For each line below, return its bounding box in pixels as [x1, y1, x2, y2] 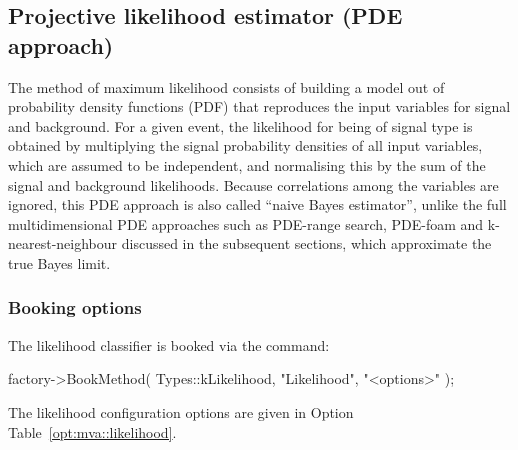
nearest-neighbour [8, 233, 118, 254]
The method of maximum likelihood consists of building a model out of [8, 76, 445, 97]
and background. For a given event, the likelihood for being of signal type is [8, 115, 473, 136]
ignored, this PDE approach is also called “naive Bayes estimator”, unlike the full [8, 194, 507, 215]
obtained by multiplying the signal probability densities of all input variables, [8, 135, 483, 156]
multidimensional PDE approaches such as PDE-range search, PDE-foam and [8, 213, 484, 234]
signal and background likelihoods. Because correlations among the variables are [8, 174, 499, 195]
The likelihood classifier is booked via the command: [8, 334, 330, 355]
